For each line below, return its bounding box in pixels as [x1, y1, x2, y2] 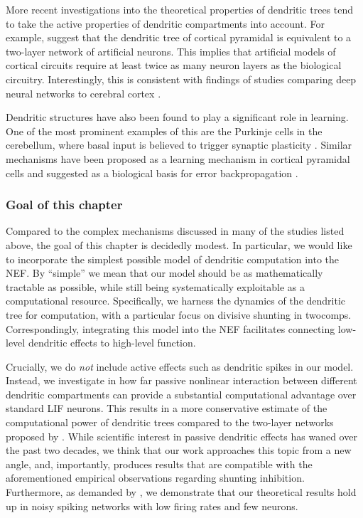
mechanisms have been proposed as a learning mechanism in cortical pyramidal [6, 151, 350, 166]
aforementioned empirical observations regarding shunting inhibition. [6, 470, 305, 485]
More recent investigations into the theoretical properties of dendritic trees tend [6, 2, 354, 16]
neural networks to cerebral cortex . [6, 85, 161, 100]
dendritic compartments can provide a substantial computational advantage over [6, 386, 357, 401]
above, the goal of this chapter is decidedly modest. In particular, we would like [6, 237, 352, 252]
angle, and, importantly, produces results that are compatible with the [6, 456, 313, 471]
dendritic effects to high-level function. [28, 335, 196, 350]
